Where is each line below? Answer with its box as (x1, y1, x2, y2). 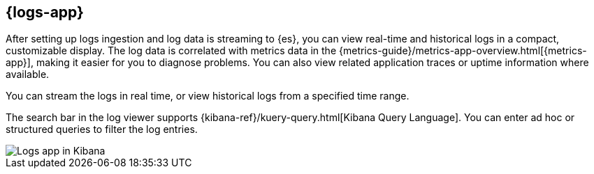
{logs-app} (6, 3, 84, 21)
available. (6, 68, 50, 81)
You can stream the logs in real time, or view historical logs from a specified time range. (6, 90, 410, 102)
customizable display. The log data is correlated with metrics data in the (6, 45, 337, 57)
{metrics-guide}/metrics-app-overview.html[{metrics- (338, 45, 587, 57)
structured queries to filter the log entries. (6, 123, 198, 136)
